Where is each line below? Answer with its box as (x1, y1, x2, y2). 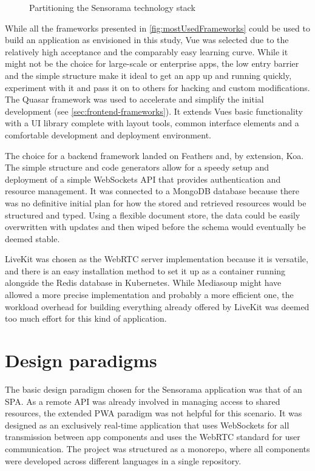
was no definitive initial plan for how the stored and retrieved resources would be (5, 196, 307, 209)
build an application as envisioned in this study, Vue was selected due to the (5, 33, 289, 46)
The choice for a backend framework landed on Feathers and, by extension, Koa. (5, 149, 304, 161)
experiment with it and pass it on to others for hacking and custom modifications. (5, 81, 310, 93)
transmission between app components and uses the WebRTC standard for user (5, 430, 300, 443)
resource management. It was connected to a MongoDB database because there (5, 185, 299, 197)
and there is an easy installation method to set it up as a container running (5, 264, 286, 277)
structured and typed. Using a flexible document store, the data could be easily (5, 208, 300, 221)
